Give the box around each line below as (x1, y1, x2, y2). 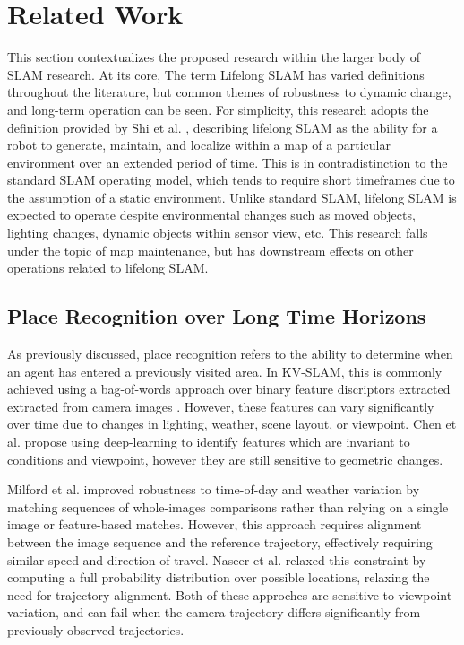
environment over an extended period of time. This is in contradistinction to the (7, 153, 448, 171)
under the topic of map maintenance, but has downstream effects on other (7, 240, 414, 259)
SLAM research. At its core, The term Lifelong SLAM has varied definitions (7, 65, 425, 83)
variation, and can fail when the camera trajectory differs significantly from (7, 603, 421, 622)
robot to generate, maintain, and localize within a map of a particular (7, 135, 391, 154)
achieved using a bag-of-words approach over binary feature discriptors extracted (7, 379, 451, 398)
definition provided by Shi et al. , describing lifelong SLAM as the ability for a (7, 118, 438, 136)
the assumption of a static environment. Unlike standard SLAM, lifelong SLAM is (7, 187, 457, 206)
